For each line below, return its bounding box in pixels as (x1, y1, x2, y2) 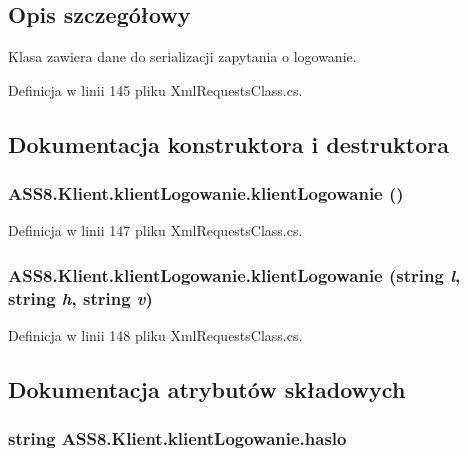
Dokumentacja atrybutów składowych (8, 374, 406, 405)
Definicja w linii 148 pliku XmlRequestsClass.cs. (8, 325, 303, 346)
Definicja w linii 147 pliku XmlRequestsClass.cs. (8, 220, 303, 241)
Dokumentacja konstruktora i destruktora (8, 128, 449, 159)
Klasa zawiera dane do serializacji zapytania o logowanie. (8, 46, 357, 67)
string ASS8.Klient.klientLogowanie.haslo (8, 426, 347, 451)
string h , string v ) (8, 285, 153, 310)
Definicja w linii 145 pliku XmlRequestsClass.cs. (8, 79, 303, 100)
